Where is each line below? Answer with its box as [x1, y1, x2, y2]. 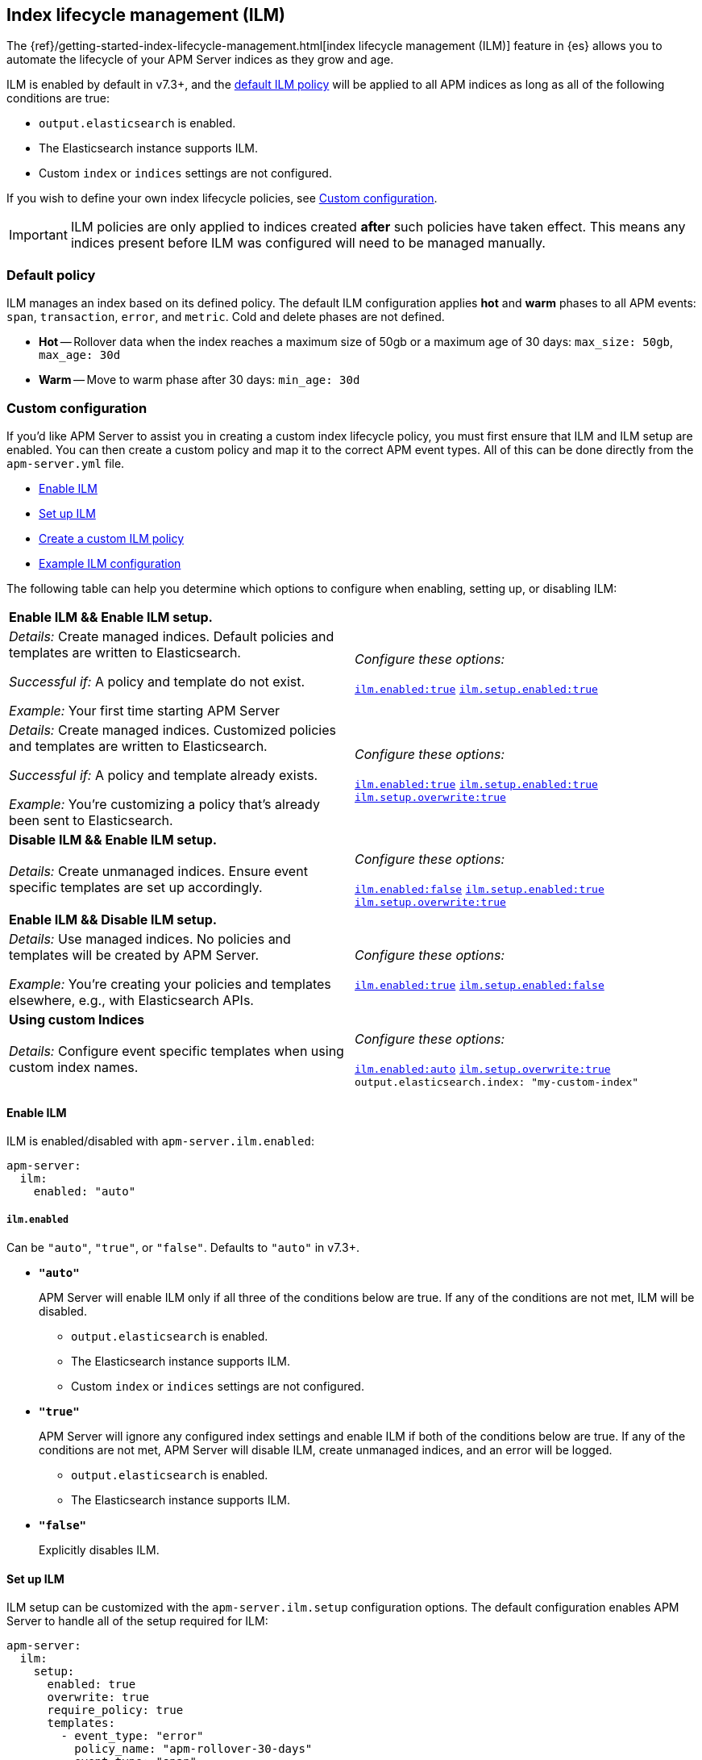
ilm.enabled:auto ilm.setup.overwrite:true [355, 1062, 611, 1075]
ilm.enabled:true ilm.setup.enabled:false [355, 978, 604, 991]
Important [9, 227, 68, 244]
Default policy [6, 266, 96, 283]
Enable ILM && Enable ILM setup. [9, 608, 213, 625]
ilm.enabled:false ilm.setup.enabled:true [355, 882, 604, 895]
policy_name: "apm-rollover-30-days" [74, 1742, 313, 1756]
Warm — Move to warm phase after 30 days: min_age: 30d [39, 373, 360, 387]
